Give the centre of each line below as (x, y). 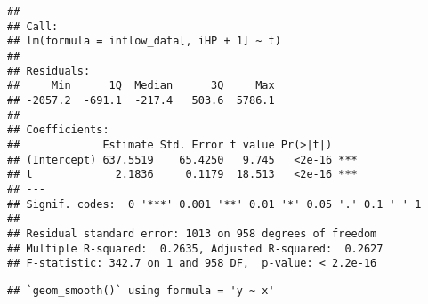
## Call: (33, 26)
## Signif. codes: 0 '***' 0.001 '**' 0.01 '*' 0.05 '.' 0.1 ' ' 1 (214, 204)
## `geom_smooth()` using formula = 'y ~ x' (141, 290)
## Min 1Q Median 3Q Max (141, 86)
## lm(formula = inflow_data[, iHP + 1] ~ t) (144, 41)
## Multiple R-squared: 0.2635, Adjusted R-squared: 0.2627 (195, 248)
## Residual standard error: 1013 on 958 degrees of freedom (192, 233)
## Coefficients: (58, 130)
